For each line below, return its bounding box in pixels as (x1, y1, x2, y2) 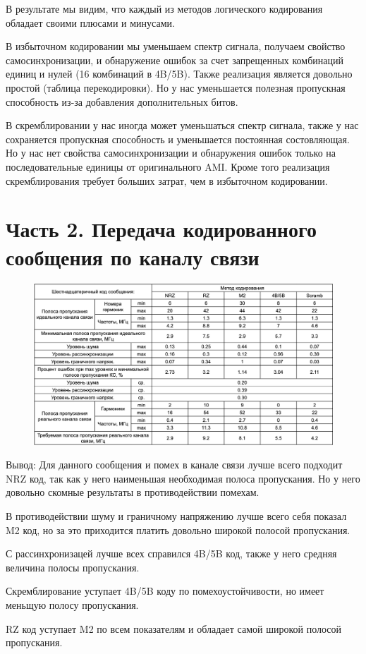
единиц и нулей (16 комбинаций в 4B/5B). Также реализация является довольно (6, 66, 353, 81)
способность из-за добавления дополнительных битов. (6, 94, 238, 109)
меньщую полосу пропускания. (6, 597, 139, 612)
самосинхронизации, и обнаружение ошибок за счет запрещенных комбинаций (6, 52, 343, 67)
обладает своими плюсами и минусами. (6, 15, 175, 30)
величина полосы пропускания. (6, 559, 140, 574)
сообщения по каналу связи (6, 242, 260, 271)
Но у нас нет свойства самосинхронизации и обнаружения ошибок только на (6, 145, 336, 160)
